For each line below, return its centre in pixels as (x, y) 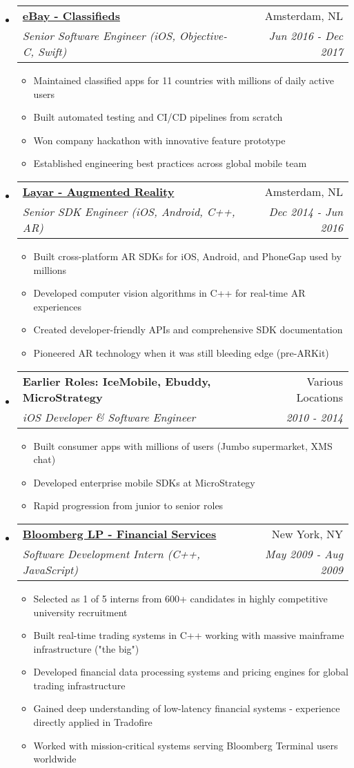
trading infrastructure (79, 685)
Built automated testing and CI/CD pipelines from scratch (158, 117)
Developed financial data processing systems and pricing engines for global (191, 672)
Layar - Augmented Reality (98, 191)
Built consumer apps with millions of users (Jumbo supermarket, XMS (183, 445)
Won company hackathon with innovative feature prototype (159, 140)
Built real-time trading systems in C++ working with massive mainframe (189, 635)
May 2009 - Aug (304, 553)
